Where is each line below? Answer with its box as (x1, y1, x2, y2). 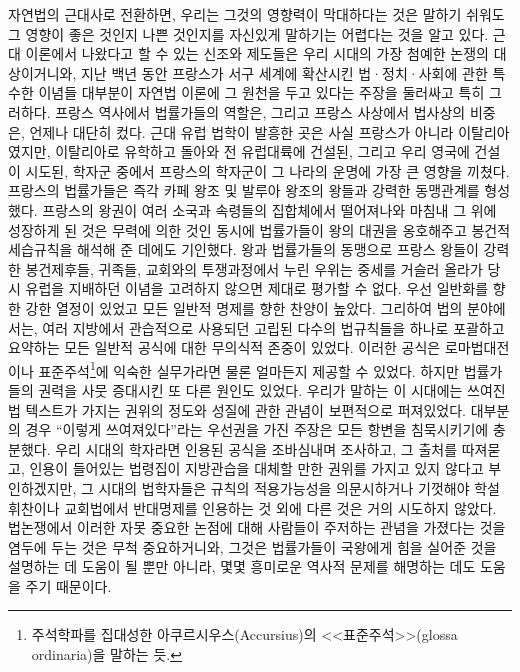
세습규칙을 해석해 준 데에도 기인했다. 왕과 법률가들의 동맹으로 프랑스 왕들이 (8, 239, 479, 260)
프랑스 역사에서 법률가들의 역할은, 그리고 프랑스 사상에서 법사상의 (55, 101, 466, 122)
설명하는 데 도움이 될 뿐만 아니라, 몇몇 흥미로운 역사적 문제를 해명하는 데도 (8, 556, 476, 577)
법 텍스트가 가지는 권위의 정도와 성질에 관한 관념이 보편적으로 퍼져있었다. (8, 399, 467, 420)
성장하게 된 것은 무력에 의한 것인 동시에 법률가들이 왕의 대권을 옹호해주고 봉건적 (8, 219, 511, 240)
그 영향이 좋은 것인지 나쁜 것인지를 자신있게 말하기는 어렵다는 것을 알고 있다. (8, 23, 489, 44)
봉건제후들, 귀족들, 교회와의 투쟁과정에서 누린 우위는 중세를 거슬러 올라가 (25, 258, 483, 279)
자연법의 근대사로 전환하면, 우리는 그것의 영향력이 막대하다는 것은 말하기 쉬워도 (8, 4, 505, 24)
